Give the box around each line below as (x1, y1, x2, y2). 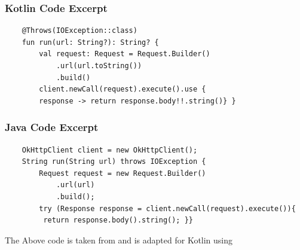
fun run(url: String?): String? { (22, 38, 159, 47)
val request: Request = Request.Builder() (39, 50, 210, 59)
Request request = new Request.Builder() (39, 169, 206, 178)
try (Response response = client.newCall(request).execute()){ (39, 204, 296, 213)
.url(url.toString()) (56, 62, 142, 70)
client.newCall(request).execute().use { (39, 85, 206, 94)
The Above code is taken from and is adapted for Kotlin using (5, 233, 233, 246)
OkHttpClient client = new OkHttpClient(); (22, 145, 198, 154)
